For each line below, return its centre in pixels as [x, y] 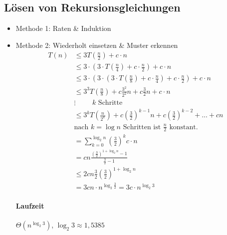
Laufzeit [30, 205]
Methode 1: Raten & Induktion [63, 28]
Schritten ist [142, 127]
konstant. [184, 127]
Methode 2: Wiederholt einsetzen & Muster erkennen [97, 45]
